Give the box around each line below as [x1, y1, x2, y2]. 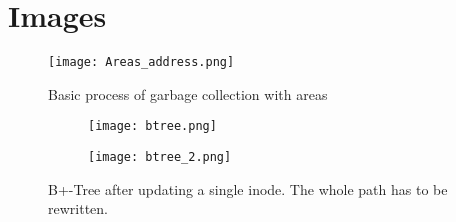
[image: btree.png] [88, 119, 217, 134]
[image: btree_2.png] [88, 150, 232, 165]
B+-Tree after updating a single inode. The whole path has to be [48, 178, 448, 199]
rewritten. [48, 198, 108, 219]
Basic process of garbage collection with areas [48, 83, 328, 104]
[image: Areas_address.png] [48, 55, 235, 70]
